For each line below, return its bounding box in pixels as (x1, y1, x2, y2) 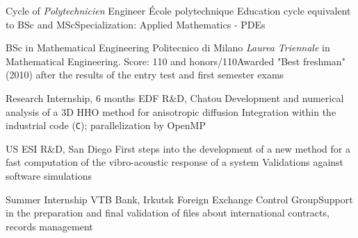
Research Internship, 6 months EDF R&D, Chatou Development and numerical (6, 90, 344, 105)
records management (6, 219, 93, 233)
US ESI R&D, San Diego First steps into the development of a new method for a (6, 141, 350, 155)
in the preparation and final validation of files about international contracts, (6, 205, 329, 220)
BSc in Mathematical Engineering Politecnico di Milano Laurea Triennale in (6, 40, 330, 55)
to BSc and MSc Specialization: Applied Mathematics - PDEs (6, 17, 266, 31)
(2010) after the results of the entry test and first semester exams (6, 67, 284, 82)
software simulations (6, 169, 92, 182)
